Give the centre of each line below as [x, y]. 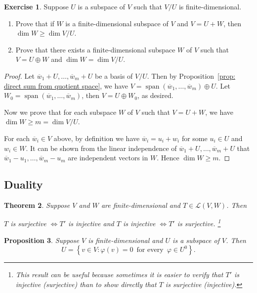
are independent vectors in [108, 158]
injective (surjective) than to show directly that [86, 284]
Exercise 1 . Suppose [36, 6]
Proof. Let [19, 75]
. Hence [168, 158]
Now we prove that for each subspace [60, 112]
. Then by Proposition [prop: [191, 75]
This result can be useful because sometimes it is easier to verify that [119, 274]
